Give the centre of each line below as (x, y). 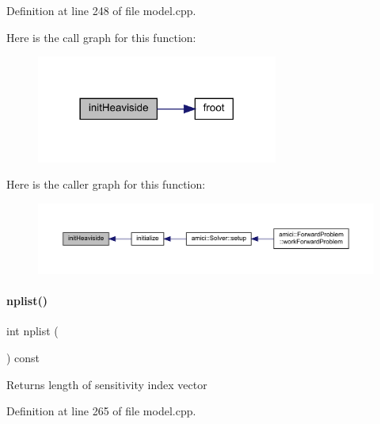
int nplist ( (32, 331)
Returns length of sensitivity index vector (107, 384)
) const (23, 358)
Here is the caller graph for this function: (106, 184)
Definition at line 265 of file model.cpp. (101, 411)
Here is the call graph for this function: (101, 37)
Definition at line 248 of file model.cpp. (101, 10)
